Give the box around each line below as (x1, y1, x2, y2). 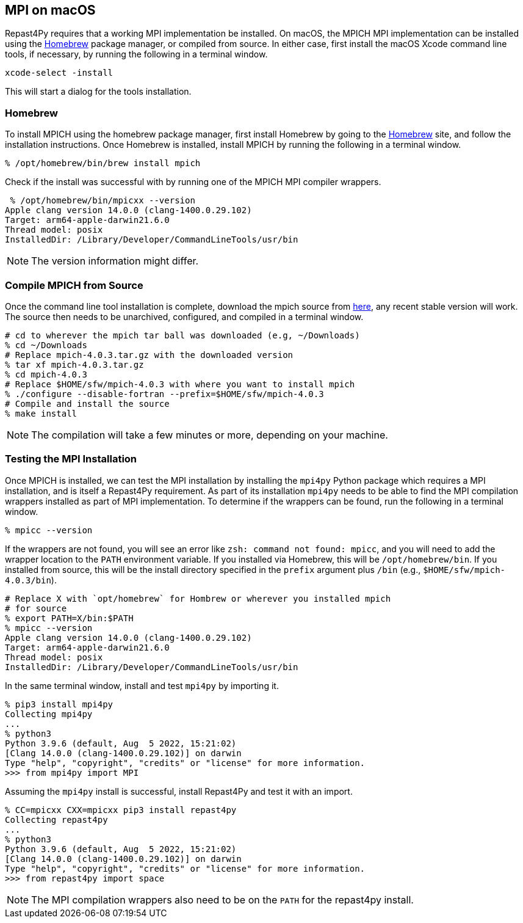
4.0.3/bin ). (5, 574, 57, 585)
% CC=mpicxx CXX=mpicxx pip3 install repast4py (5, 804, 237, 815)
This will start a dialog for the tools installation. (5, 86, 192, 97)
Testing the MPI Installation (5, 453, 137, 465)
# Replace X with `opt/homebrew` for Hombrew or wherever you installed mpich (5, 593, 391, 604)
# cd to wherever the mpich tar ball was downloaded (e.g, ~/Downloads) (5, 330, 360, 340)
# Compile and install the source (5, 398, 170, 409)
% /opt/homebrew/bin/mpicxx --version (10, 195, 195, 206)
